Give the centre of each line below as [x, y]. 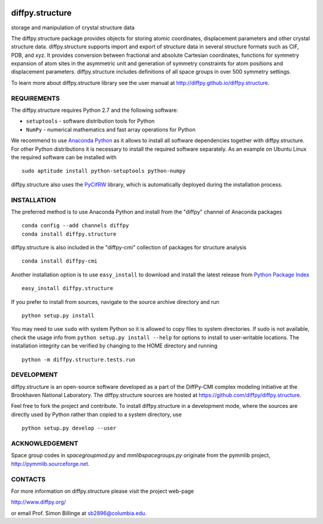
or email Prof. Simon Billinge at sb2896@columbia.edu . [79, 513]
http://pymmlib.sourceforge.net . [50, 464]
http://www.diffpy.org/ [38, 502]
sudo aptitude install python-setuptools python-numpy [104, 171]
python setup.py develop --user [69, 428]
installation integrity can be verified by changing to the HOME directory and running [114, 346]
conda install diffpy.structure [69, 234]
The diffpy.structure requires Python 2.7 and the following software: [95, 110]
